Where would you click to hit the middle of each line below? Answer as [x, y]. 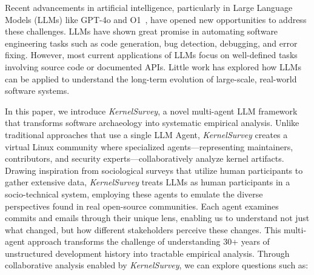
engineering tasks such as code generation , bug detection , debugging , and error [151, 43]
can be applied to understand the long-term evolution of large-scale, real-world [151, 78]
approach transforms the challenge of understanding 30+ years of [149, 241]
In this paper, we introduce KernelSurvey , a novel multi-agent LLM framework [151, 111]
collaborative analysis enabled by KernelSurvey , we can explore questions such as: [157, 265]
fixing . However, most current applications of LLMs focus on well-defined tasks [151, 55]
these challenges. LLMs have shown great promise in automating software [142, 31]
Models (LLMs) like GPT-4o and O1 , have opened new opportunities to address [156, 19]
